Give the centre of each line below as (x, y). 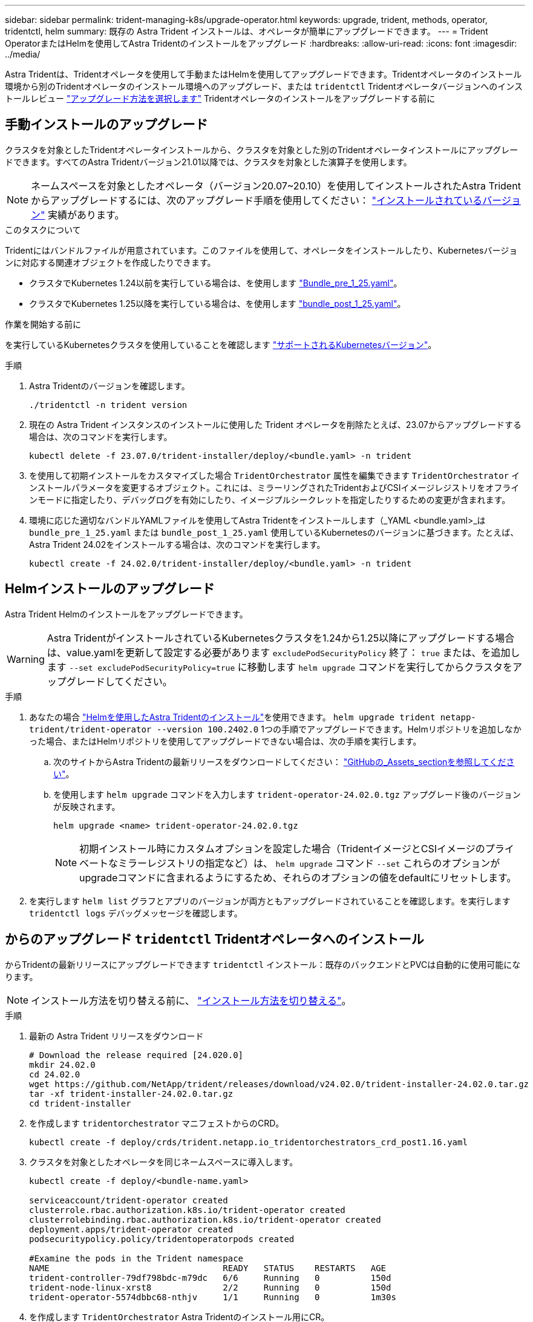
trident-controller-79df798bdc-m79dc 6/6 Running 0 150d (210, 1278)
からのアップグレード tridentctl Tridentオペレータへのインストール (214, 939)
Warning (26, 659)
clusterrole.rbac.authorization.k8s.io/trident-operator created (187, 1210)
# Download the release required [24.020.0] (136, 1055)
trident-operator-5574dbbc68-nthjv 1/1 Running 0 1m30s (213, 1297)
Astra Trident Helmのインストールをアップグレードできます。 (126, 614)
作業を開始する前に (43, 324)
